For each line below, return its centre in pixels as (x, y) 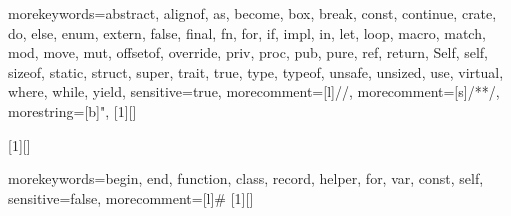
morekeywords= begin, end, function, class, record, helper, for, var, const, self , (246, 178)
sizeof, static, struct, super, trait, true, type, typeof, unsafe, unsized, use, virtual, (256, 71)
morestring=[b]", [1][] (72, 110)
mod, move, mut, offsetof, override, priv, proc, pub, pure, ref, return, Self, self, (248, 52)
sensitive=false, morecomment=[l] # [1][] (131, 197)
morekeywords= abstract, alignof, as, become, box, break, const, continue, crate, (252, 13)
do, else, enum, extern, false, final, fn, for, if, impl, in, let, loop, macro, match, (247, 32)
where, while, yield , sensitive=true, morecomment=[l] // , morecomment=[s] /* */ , (254, 91)
